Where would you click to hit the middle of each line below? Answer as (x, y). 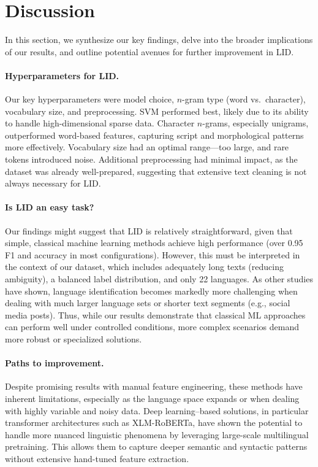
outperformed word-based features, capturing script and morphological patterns (154, 135)
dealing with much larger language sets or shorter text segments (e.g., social (148, 303)
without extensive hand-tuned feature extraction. (97, 458)
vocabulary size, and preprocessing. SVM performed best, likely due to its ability (157, 111)
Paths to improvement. (55, 363)
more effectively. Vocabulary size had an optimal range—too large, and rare (147, 147)
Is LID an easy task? (50, 207)
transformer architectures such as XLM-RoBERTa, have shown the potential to (154, 423)
